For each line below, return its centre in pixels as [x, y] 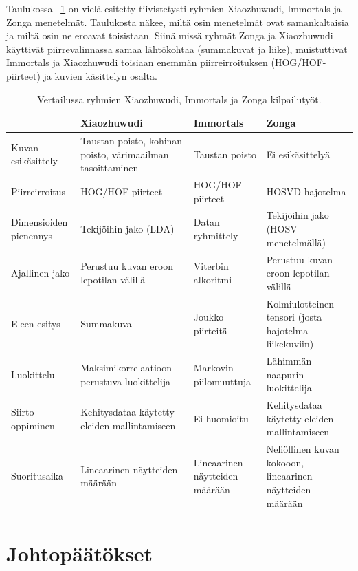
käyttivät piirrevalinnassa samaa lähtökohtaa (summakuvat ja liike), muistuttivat [177, 49]
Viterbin [211, 266]
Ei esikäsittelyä [298, 154]
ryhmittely [216, 235]
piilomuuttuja [222, 381]
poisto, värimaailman [125, 154]
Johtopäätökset [80, 553]
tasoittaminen [110, 168]
